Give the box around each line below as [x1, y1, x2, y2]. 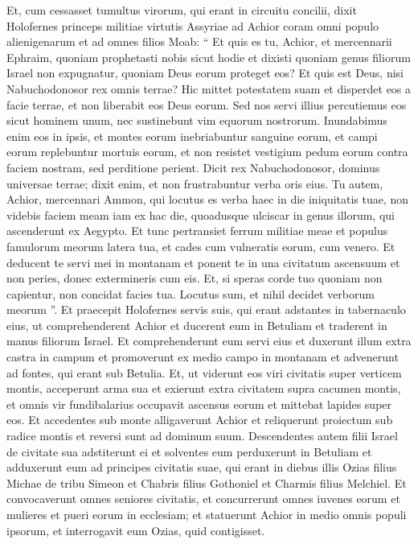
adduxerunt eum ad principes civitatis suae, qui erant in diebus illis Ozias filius [6, 459, 397, 476]
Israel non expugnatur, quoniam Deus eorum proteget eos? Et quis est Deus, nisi [6, 64, 404, 81]
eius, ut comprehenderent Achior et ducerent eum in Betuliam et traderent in [6, 316, 387, 333]
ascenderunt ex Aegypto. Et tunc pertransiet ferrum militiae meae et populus [6, 222, 388, 239]
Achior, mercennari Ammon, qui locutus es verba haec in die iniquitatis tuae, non [6, 191, 409, 208]
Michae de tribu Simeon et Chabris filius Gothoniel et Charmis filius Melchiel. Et [6, 474, 407, 491]
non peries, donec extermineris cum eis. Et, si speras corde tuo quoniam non [6, 270, 383, 286]
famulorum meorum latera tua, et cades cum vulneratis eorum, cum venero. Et [6, 237, 395, 254]
